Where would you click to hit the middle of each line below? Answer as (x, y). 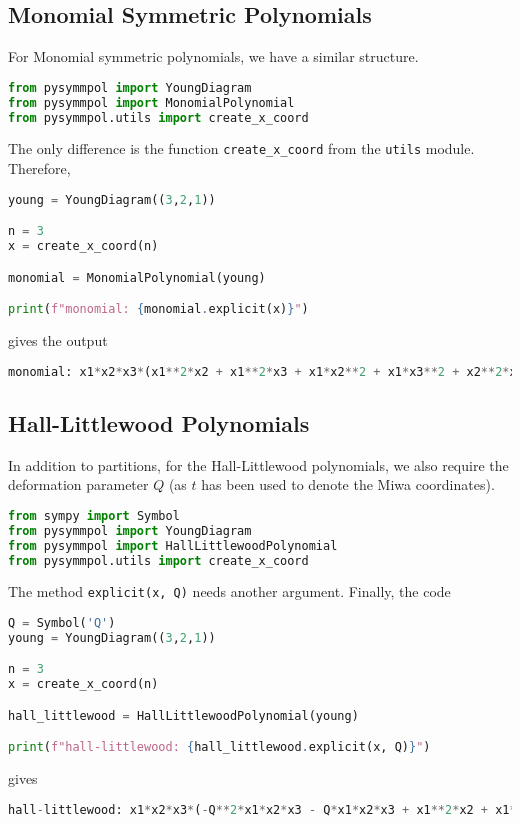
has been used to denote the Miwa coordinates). (348, 484)
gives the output (58, 340)
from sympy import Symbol (94, 515)
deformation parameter (78, 484)
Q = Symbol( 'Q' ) (62, 623)
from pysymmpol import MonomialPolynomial (151, 102)
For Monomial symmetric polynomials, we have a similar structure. (213, 56)
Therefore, (39, 168)
